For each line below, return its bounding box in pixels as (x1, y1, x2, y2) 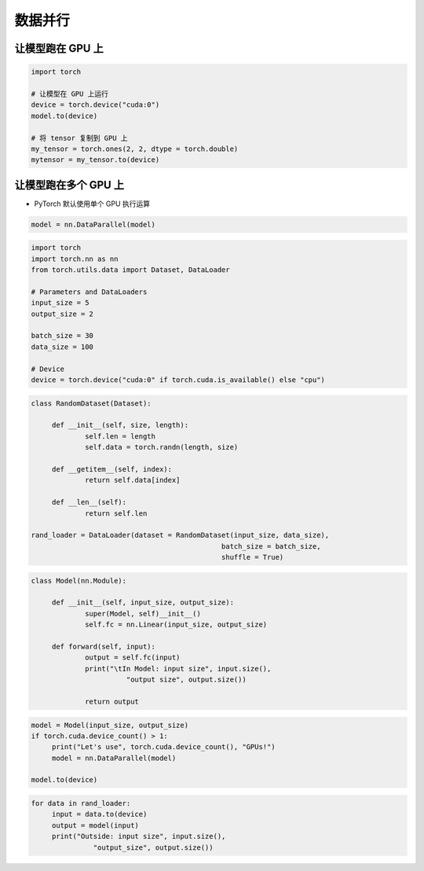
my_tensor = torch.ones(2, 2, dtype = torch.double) (31, 144, 239, 153)
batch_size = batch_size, (221, 542, 321, 550)
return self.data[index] (85, 476, 181, 485)
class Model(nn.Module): (31, 576, 127, 585)
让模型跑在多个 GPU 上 (14, 178, 125, 192)
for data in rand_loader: (31, 799, 131, 808)
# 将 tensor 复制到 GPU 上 (31, 134, 129, 142)
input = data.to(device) (51, 810, 148, 819)
